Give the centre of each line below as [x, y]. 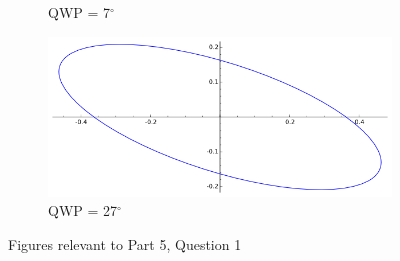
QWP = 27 [83, 210]
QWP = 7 [79, 12]
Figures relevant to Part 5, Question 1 [125, 243]
